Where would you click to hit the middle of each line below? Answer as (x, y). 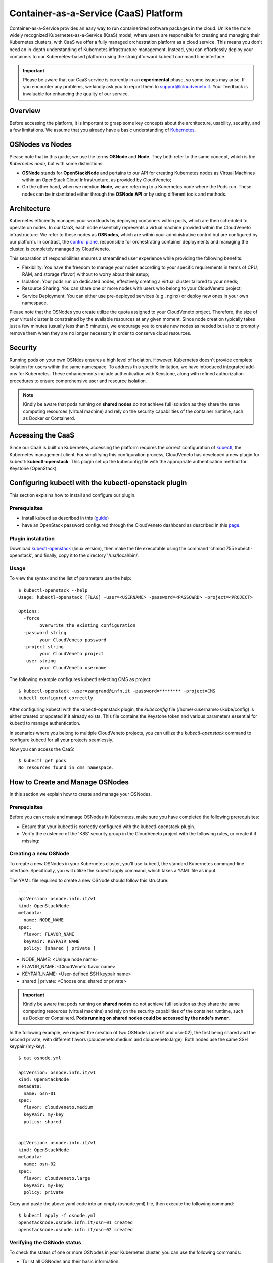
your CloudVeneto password (73, 640)
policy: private (44, 1193)
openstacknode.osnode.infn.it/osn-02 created (76, 1229)
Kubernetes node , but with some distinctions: (56, 164)
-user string (40, 661)
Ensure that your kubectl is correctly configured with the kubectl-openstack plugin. (109, 827)
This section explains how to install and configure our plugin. (73, 495)
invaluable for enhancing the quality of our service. (76, 94)
